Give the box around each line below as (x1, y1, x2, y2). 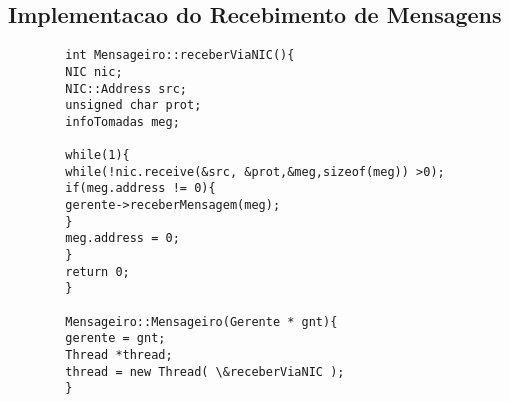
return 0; (65, 264, 130, 279)
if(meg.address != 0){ (65, 181, 216, 196)
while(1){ (65, 148, 130, 163)
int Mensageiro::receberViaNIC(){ (65, 48, 295, 63)
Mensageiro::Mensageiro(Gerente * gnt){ (65, 314, 338, 329)
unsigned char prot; (65, 98, 202, 113)
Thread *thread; (65, 348, 173, 363)
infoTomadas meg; (65, 114, 180, 129)
